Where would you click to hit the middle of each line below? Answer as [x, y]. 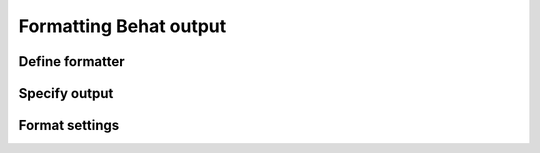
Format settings [69, 125]
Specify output [66, 93]
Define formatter [71, 61]
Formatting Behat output [122, 26]
